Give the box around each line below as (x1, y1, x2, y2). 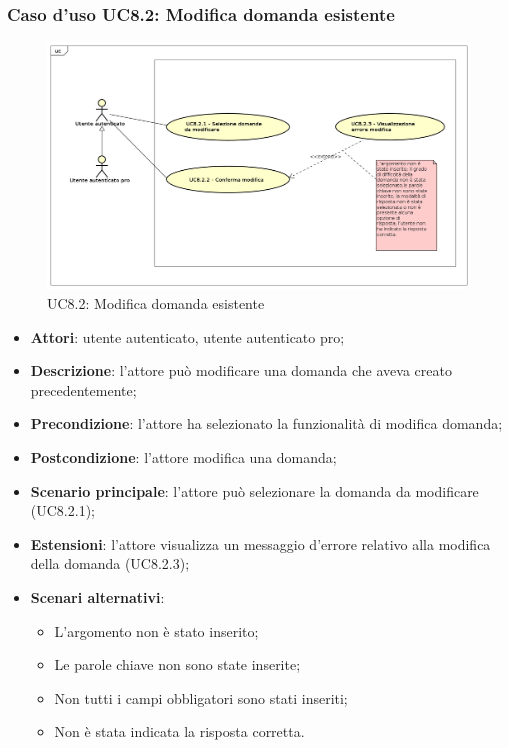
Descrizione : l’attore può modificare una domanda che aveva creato (30, 360, 452, 381)
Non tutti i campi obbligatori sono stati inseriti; (54, 687, 348, 708)
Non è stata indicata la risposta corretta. (54, 721, 305, 742)
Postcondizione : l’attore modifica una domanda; (30, 446, 337, 467)
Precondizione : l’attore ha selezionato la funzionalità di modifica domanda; (30, 413, 503, 434)
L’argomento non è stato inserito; (54, 620, 259, 641)
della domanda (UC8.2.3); (30, 553, 190, 574)
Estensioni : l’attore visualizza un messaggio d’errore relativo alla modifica (30, 533, 491, 554)
